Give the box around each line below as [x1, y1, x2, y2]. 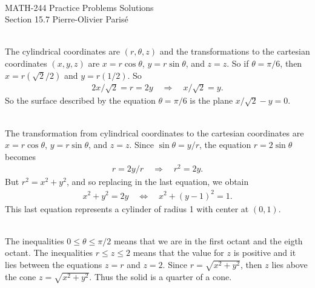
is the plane [190, 94, 233, 107]
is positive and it [233, 246, 296, 259]
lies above [271, 258, 308, 270]
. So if [227, 56, 249, 69]
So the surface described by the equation [5, 94, 156, 107]
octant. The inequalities [5, 246, 93, 259]
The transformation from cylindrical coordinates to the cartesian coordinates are [5, 126, 304, 139]
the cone [5, 270, 36, 283]
